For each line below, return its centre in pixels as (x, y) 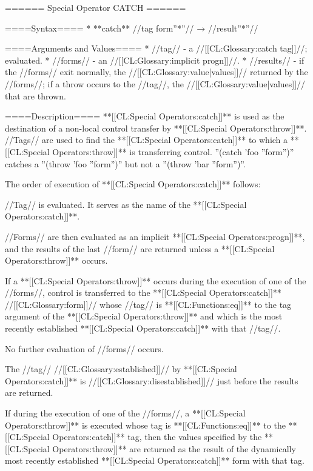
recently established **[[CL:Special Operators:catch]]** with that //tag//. (143, 328)
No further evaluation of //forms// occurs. (84, 348)
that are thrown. (35, 95)
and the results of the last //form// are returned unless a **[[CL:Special (140, 248)
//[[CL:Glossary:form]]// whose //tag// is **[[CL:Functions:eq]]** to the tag (148, 304)
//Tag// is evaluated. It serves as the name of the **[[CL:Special (126, 204)
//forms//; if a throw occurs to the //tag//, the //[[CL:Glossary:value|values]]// (155, 83)
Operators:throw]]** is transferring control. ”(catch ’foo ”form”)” (173, 151)
